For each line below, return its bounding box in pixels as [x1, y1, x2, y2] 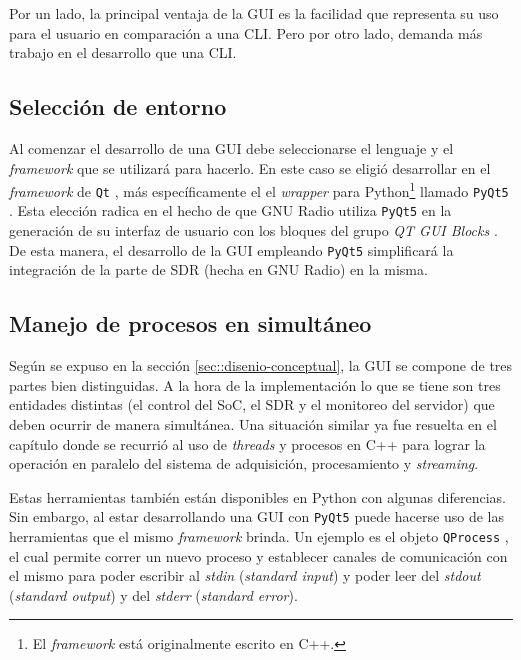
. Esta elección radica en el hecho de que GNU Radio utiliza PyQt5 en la [9, 200, 452, 221]
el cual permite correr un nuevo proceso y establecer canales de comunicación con [9, 545, 508, 566]
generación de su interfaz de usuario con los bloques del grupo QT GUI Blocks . [9, 220, 498, 241]
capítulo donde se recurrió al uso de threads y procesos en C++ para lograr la [9, 433, 486, 454]
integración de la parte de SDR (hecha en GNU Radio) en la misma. [9, 259, 428, 280]
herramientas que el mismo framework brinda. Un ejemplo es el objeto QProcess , [9, 526, 509, 546]
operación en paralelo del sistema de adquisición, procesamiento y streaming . [9, 453, 479, 474]
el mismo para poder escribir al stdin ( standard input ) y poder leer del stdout [9, 565, 481, 586]
